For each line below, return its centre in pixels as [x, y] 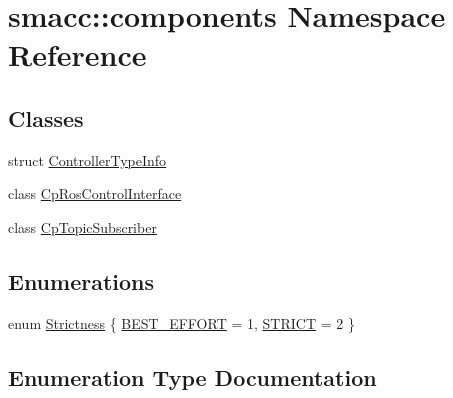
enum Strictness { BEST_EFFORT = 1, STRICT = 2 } [181, 322]
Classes [46, 117]
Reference [77, 54]
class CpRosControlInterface [95, 193]
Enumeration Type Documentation [192, 376]
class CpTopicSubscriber [82, 226]
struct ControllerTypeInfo [87, 159]
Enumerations [81, 280]
